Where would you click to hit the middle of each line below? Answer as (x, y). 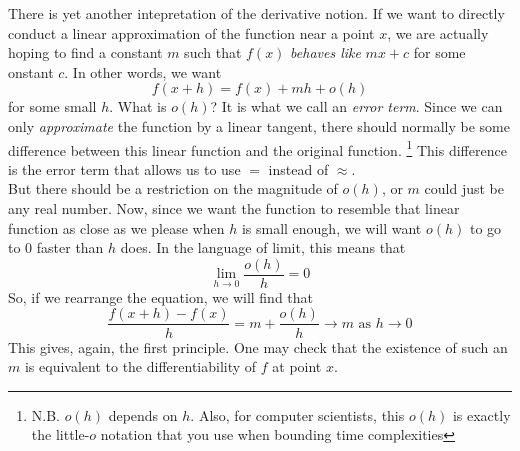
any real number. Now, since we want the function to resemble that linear (234, 208)
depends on (143, 414)
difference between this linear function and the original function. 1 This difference (257, 148)
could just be (464, 188)
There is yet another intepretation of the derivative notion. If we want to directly (256, 13)
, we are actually (438, 32)
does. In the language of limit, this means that (263, 247)
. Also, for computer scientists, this (297, 414)
